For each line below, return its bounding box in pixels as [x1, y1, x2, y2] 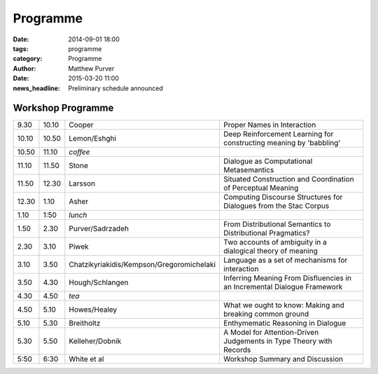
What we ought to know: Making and [223, 300, 344, 310]
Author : [13, 64, 36, 73]
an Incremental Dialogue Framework [223, 282, 343, 292]
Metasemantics [223, 165, 274, 175]
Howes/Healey [69, 305, 118, 314]
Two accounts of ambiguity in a [223, 237, 327, 247]
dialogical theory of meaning [223, 246, 318, 256]
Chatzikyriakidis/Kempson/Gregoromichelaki [69, 260, 216, 270]
